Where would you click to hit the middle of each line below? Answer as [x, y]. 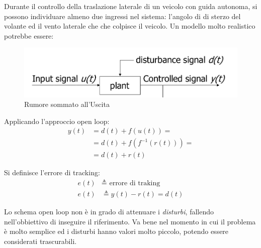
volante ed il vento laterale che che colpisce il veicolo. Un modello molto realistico [130, 26]
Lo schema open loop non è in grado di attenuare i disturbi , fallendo [109, 212]
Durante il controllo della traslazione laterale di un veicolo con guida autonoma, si [131, 6]
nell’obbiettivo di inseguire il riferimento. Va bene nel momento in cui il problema [130, 221]
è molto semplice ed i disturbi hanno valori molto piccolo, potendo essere [116, 231]
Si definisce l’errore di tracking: [52, 172]
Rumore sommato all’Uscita [67, 104]
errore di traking [135, 183]
